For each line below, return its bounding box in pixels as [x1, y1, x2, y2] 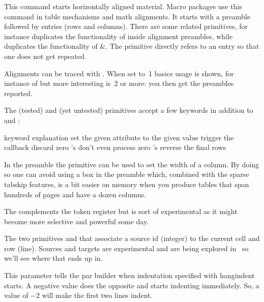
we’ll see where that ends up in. [4, 253, 103, 263]
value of [4, 290, 28, 300]
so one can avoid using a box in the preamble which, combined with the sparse [4, 169, 249, 179]
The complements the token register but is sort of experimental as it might [4, 206, 238, 217]
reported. [4, 87, 33, 98]
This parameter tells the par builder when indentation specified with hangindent [4, 270, 255, 281]
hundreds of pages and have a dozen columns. [4, 189, 146, 199]
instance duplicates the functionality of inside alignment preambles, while [4, 31, 233, 41]
